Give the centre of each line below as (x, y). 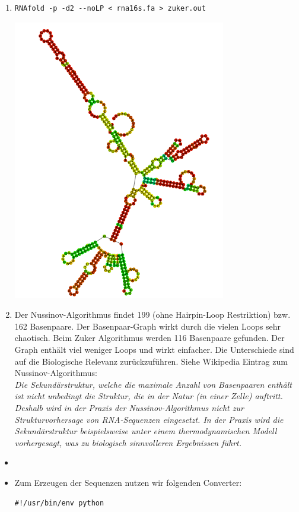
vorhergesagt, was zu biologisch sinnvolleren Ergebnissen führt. (128, 442)
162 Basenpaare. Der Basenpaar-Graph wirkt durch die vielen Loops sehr (148, 326)
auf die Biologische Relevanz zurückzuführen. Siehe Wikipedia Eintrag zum (151, 361)
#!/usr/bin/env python (59, 503)
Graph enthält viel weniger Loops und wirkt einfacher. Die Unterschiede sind (154, 349)
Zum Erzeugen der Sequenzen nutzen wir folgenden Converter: (128, 482)
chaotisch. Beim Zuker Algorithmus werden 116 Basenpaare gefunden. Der (149, 338)
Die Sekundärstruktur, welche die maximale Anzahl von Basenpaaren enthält (153, 384)
